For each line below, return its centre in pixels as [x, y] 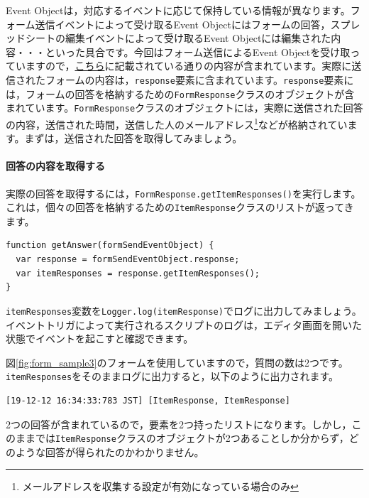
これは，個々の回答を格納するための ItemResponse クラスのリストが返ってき [180, 207]
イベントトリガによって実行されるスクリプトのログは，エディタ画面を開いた [184, 324]
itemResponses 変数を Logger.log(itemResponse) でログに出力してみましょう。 [184, 310]
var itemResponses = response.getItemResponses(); [138, 273]
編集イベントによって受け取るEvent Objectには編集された [198, 38]
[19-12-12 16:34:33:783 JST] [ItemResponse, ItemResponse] [148, 400]
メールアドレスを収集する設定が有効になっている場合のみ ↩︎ [160, 486]
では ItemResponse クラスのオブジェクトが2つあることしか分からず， [192, 438]
